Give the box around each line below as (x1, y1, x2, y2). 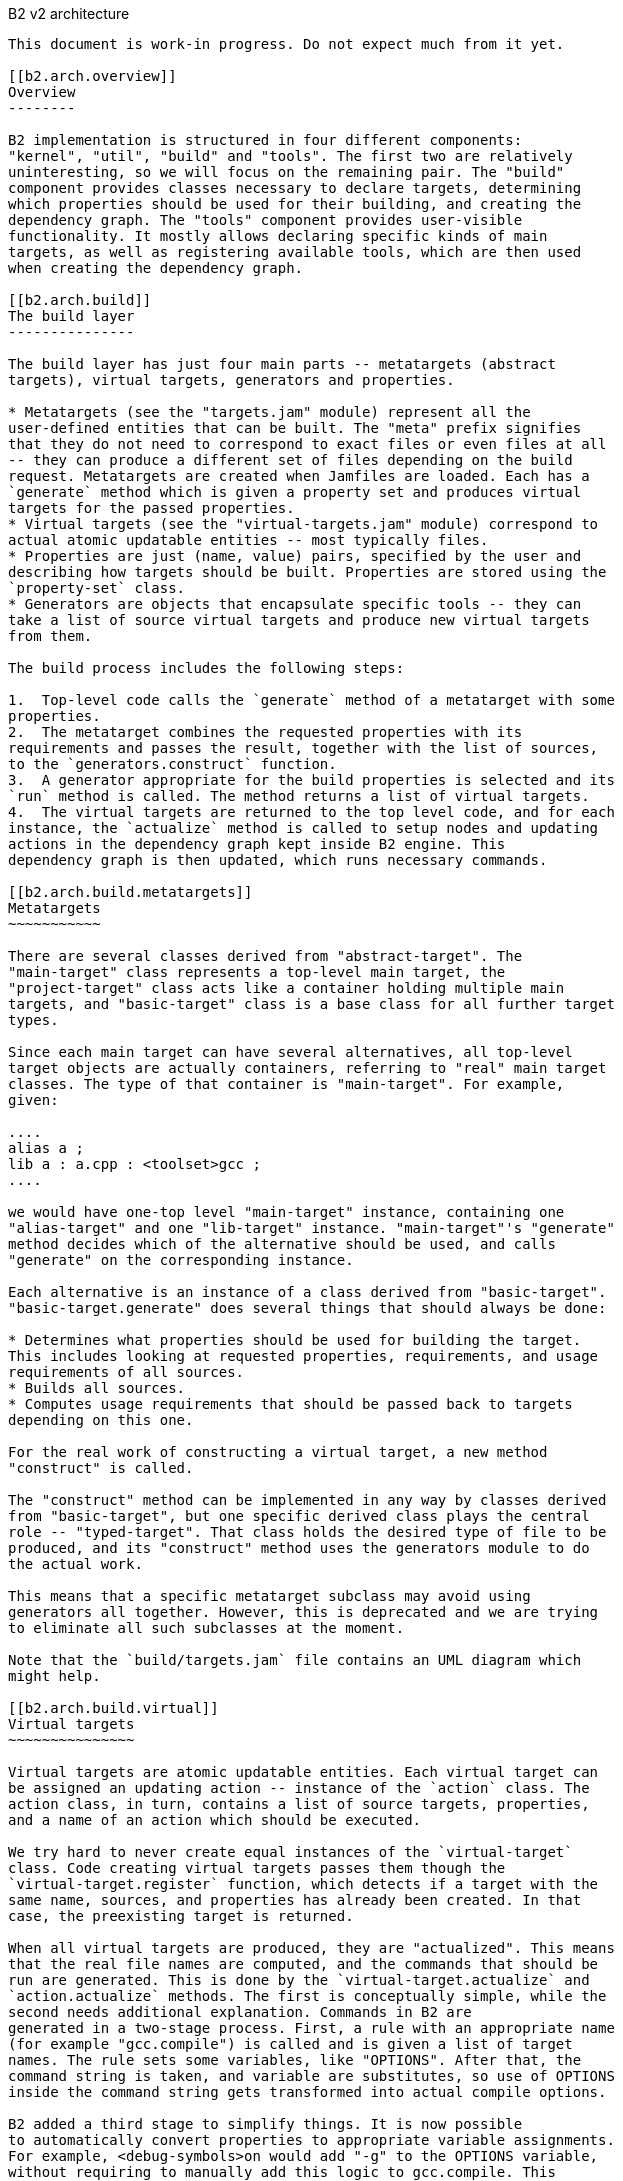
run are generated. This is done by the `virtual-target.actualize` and (8, 1972, 590, 1988)
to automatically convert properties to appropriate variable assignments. (8, 2132, 615, 2148)
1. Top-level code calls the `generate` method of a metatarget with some (8, 692, 615, 708)
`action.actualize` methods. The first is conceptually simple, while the (8, 1988, 607, 2004)
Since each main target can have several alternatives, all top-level (8, 1044, 573, 1060)
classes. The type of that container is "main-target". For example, (8, 1076, 565, 1092)
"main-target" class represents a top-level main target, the (8, 964, 506, 980)
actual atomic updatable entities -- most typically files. (8, 532, 489, 548)
